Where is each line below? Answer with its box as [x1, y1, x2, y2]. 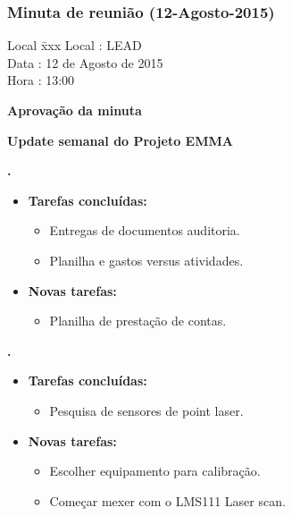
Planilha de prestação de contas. [49, 311, 227, 330]
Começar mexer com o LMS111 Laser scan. [49, 491, 286, 510]
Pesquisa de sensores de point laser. [49, 401, 244, 419]
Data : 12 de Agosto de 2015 [7, 53, 163, 72]
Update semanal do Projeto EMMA [7, 131, 233, 149]
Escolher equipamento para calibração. [49, 461, 261, 480]
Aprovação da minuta [7, 101, 142, 119]
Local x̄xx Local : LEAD [7, 36, 142, 55]
